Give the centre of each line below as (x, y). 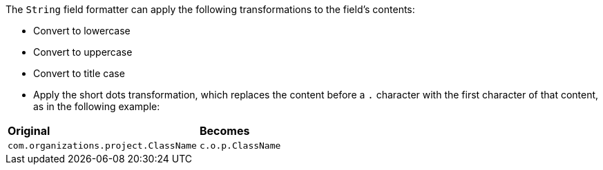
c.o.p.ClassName (240, 146)
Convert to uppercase (83, 52)
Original (29, 131)
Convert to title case (79, 73)
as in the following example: (97, 106)
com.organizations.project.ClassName (102, 146)
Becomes (224, 131)
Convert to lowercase (82, 31)
